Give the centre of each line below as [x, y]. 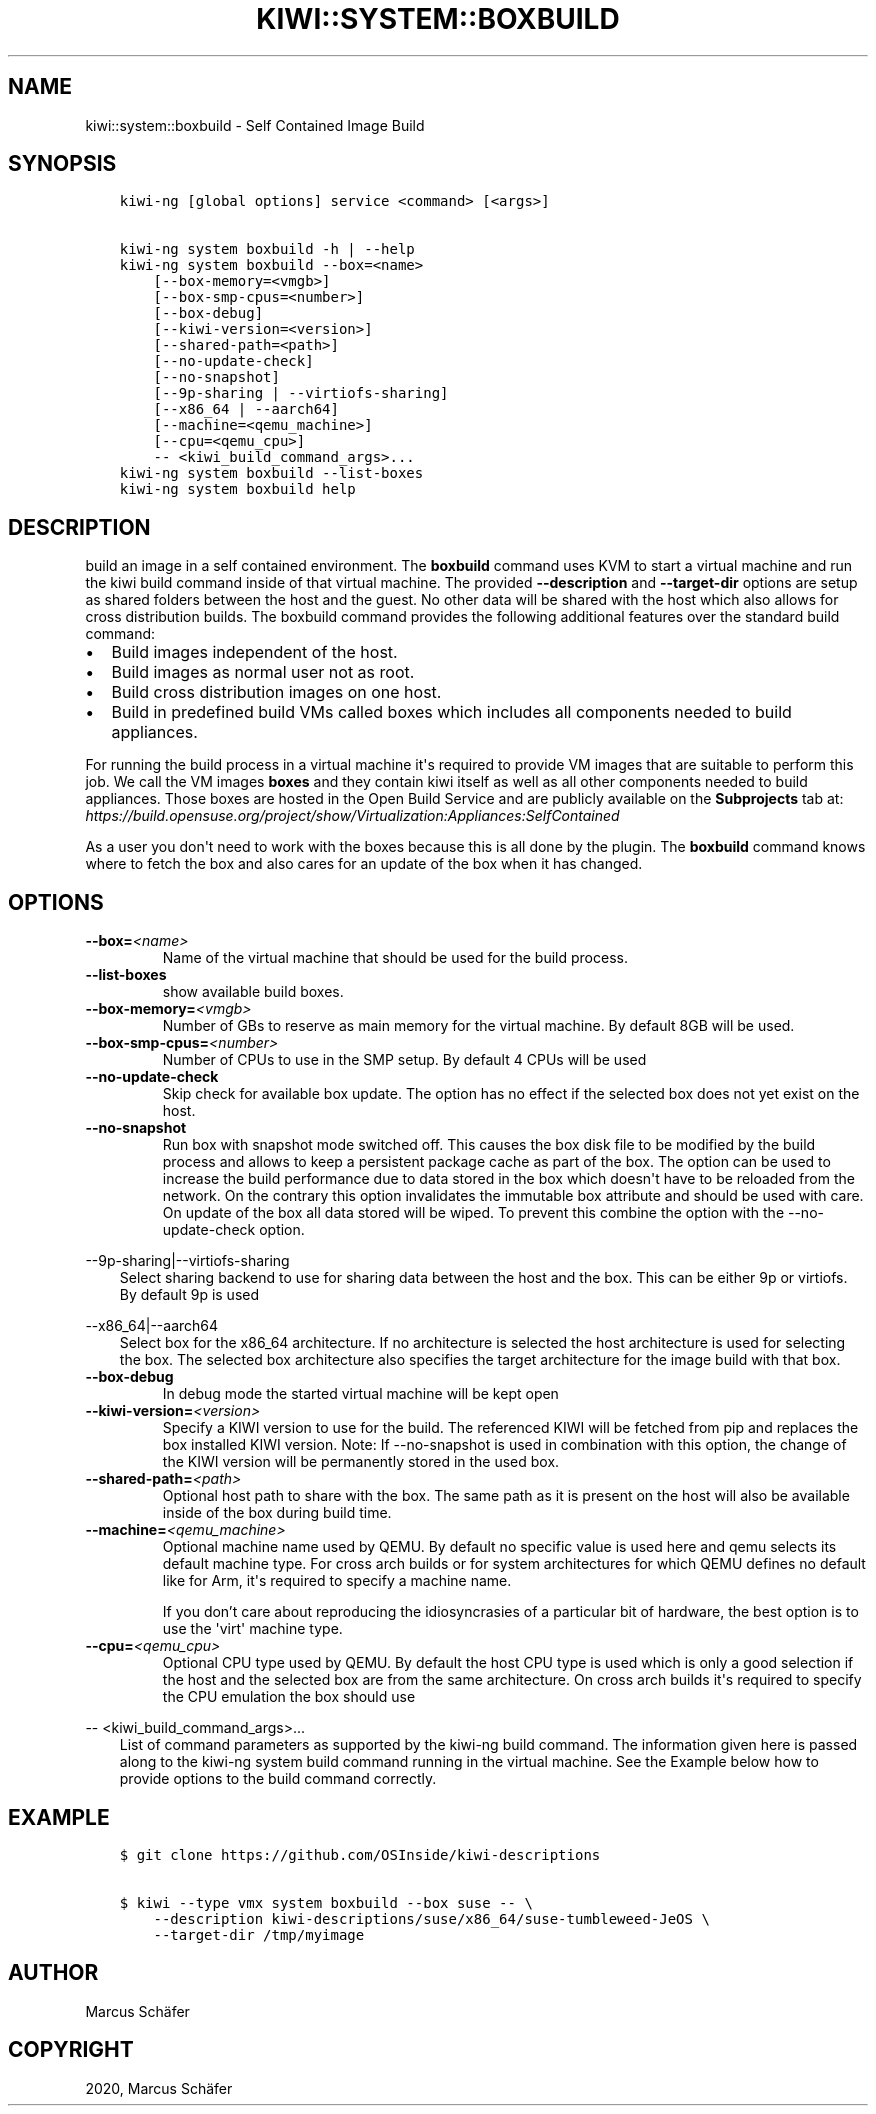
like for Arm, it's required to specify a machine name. [337, 1581]
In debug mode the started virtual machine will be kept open [360, 1394]
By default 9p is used [189, 1295]
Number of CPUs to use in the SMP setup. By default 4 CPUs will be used [404, 1060]
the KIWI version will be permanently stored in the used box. [361, 1462]
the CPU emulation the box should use [289, 1697]
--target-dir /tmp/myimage [259, 1934]
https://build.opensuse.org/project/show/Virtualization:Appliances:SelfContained [352, 816]
